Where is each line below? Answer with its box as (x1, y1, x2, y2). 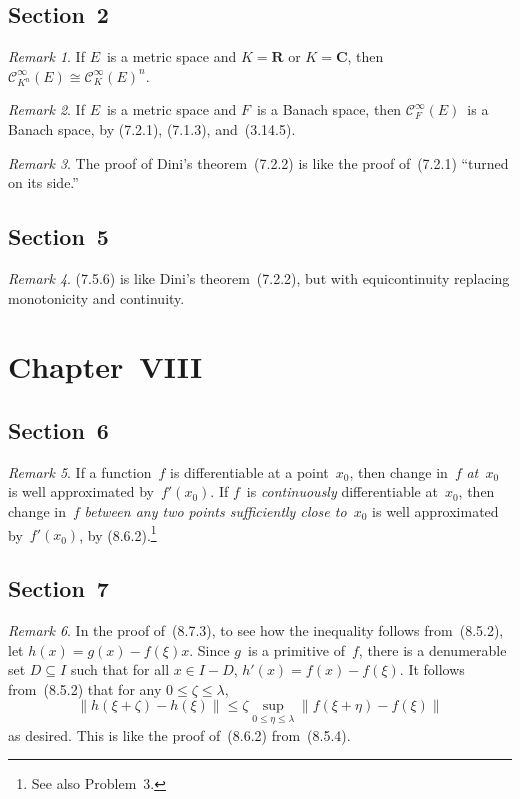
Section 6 (8, 414, 109, 445)
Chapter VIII (8, 346, 203, 387)
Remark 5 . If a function (8, 461, 152, 482)
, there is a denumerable (358, 639, 507, 660)
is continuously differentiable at (246, 481, 438, 502)
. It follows (399, 659, 465, 680)
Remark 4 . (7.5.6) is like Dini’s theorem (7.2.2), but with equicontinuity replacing (8, 267, 510, 288)
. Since (189, 639, 230, 660)
